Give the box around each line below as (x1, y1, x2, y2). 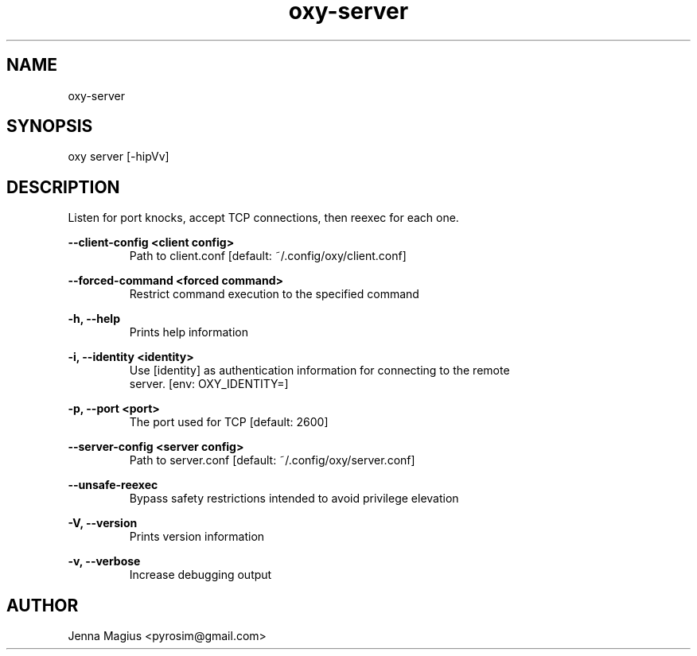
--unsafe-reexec (68, 478, 158, 492)
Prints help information (129, 325, 248, 340)
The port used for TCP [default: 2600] (129, 415, 329, 429)
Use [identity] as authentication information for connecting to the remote (129, 363, 510, 378)
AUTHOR (6, 595, 79, 615)
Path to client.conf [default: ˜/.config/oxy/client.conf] (129, 249, 407, 263)
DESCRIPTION (6, 177, 120, 197)
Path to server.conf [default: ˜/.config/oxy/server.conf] (129, 453, 415, 468)
